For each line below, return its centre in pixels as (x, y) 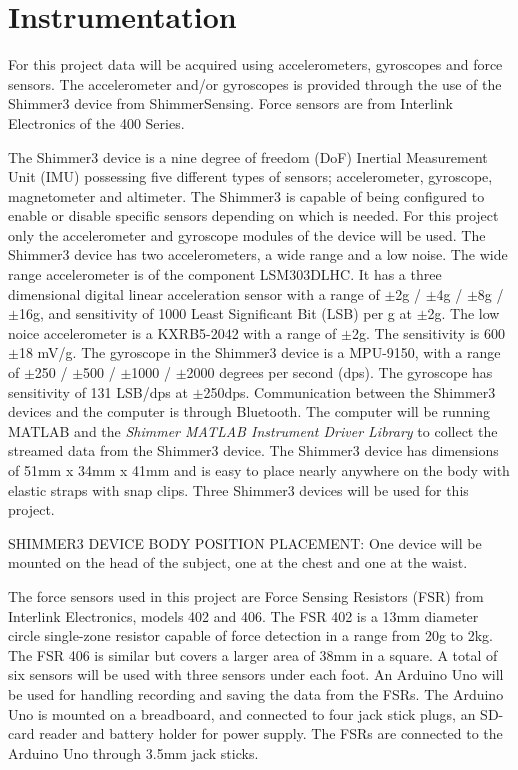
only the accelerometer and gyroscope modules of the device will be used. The (247, 234)
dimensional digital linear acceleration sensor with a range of (194, 293)
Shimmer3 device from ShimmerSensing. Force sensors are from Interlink (230, 103)
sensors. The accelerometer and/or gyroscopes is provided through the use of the (255, 83)
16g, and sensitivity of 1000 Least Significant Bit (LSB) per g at (215, 313)
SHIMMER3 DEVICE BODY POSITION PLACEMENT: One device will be (245, 542)
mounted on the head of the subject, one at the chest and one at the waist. (238, 562)
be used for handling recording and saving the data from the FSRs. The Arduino (256, 693)
